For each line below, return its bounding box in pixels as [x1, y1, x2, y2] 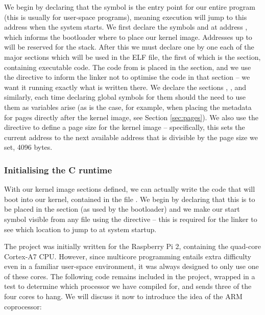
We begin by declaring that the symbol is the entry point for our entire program [4, 2, 256, 12]
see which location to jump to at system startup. [4, 223, 157, 234]
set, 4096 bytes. [4, 142, 53, 152]
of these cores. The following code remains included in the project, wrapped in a [4, 271, 255, 281]
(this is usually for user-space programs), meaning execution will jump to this [4, 11, 247, 22]
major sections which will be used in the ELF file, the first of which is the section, [4, 51, 261, 62]
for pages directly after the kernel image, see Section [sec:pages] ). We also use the [4, 111, 258, 122]
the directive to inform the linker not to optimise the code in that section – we [4, 72, 250, 82]
